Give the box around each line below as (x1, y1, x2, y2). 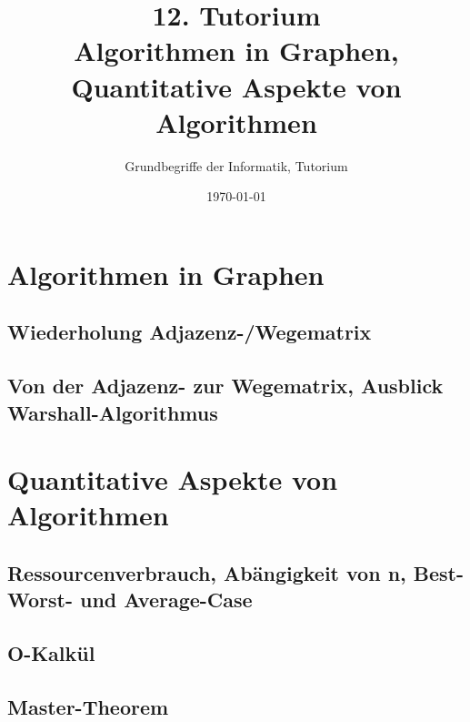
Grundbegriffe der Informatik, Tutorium (125, 156, 348, 175)
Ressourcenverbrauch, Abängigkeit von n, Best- (7, 558, 465, 586)
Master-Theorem (7, 692, 169, 720)
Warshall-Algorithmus (7, 398, 218, 426)
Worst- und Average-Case (7, 585, 253, 614)
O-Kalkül (7, 639, 95, 667)
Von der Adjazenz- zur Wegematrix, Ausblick (7, 371, 444, 400)
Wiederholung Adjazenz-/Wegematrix (7, 318, 372, 346)
